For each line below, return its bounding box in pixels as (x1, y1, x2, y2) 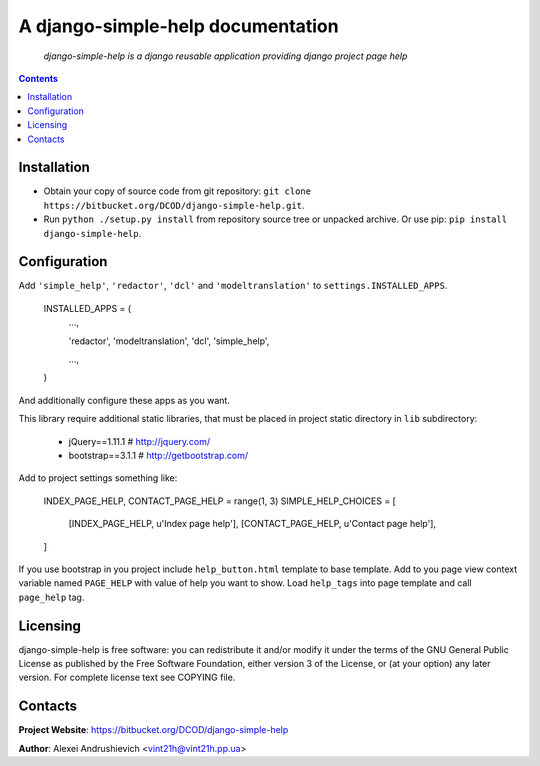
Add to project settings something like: (18, 472, 178, 484)
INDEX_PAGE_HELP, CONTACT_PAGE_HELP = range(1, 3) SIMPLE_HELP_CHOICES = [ (43, 495, 397, 507)
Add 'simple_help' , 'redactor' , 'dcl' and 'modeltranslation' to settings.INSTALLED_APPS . (18, 280, 448, 292)
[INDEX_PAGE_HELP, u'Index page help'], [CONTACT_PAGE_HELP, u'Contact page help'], (68, 518, 437, 530)
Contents (18, 72, 59, 84)
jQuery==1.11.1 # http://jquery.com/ (68, 435, 211, 447)
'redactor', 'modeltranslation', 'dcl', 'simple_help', (68, 335, 270, 347)
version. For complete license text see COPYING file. (18, 671, 236, 684)
